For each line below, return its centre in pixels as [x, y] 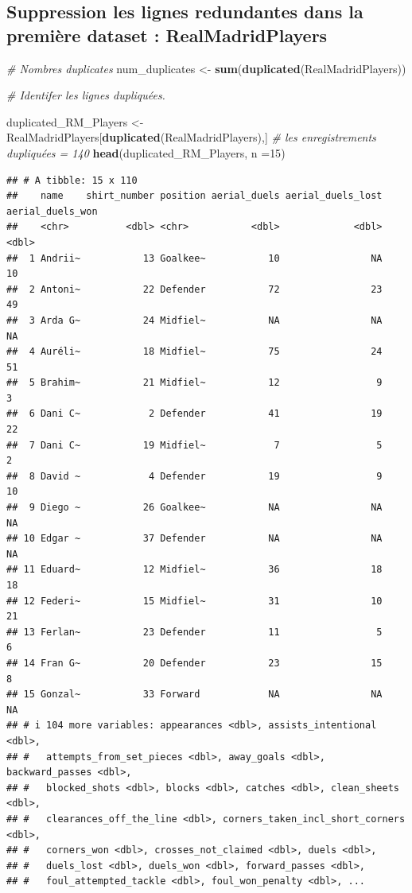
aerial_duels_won [52, 211]
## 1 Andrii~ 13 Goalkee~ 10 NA [194, 258]
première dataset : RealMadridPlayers [167, 35]
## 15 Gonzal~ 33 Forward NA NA [194, 695]
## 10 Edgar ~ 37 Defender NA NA [194, 539]
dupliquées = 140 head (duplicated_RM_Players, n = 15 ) [146, 152]
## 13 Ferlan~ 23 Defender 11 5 [194, 632]
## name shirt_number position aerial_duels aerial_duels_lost [194, 196]
